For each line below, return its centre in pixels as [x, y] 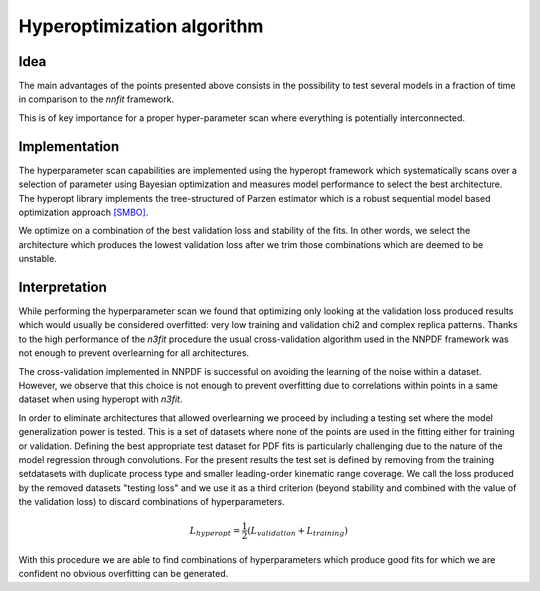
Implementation [69, 146]
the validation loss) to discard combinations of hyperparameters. [151, 502]
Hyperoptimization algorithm [141, 26]
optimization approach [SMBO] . [83, 212]
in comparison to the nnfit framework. [96, 99]
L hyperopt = [215, 532]
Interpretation [62, 286]
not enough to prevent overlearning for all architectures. [134, 353]
